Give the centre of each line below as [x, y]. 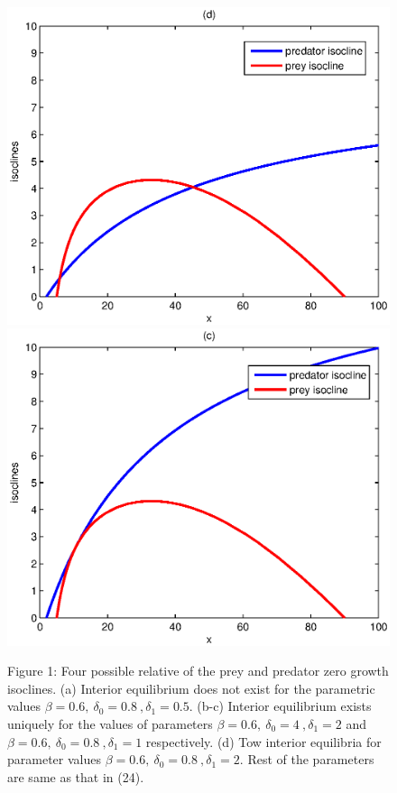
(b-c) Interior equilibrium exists [284, 706]
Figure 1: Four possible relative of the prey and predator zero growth [198, 671]
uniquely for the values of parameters [110, 724]
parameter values [54, 759]
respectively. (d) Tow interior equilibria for [263, 741]
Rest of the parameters [311, 759]
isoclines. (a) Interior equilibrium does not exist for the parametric [191, 688]
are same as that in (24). [76, 776]
